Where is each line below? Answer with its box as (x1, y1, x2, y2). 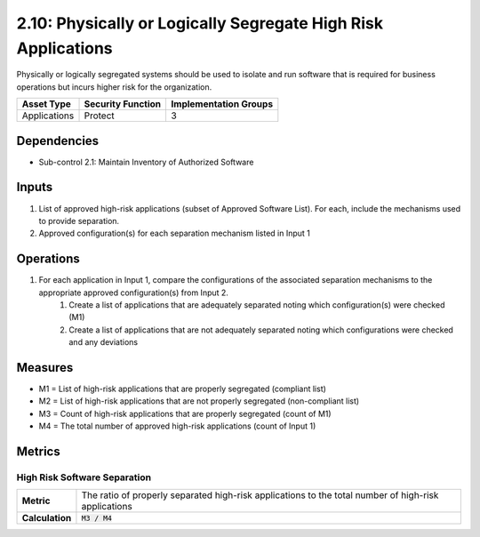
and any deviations (68, 337, 138, 348)
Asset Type (21, 98, 71, 110)
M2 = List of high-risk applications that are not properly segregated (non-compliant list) (38, 396, 360, 406)
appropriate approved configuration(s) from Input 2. (38, 287, 228, 298)
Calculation (21, 512, 72, 525)
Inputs (16, 180, 53, 195)
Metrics (16, 445, 61, 460)
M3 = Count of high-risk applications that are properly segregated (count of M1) (38, 408, 332, 419)
